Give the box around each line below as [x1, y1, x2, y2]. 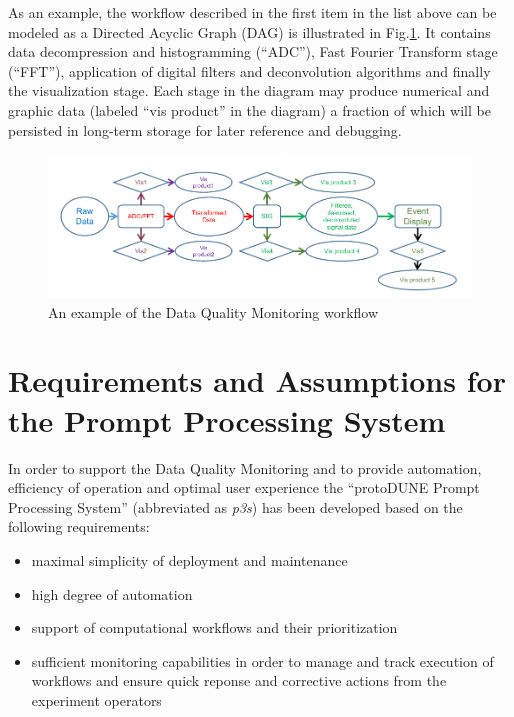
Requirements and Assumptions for [8, 360, 506, 401]
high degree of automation [31, 583, 193, 604]
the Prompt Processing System [8, 399, 446, 440]
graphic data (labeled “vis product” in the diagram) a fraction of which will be [8, 99, 491, 120]
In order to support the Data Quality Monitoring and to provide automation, [8, 457, 482, 478]
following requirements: [8, 516, 150, 537]
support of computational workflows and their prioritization [31, 617, 398, 638]
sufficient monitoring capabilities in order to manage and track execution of [31, 650, 494, 671]
